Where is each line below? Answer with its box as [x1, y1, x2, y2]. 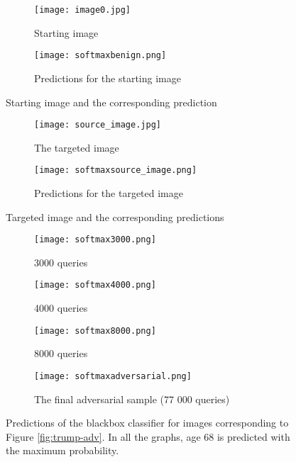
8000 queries [34, 346, 88, 361]
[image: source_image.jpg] [34, 120, 161, 130]
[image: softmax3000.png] [34, 235, 156, 245]
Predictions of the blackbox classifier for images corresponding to [6, 415, 289, 430]
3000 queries [34, 254, 88, 269]
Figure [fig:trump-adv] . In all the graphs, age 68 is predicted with [6, 429, 290, 444]
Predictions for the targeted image [34, 186, 183, 200]
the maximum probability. [6, 443, 119, 458]
